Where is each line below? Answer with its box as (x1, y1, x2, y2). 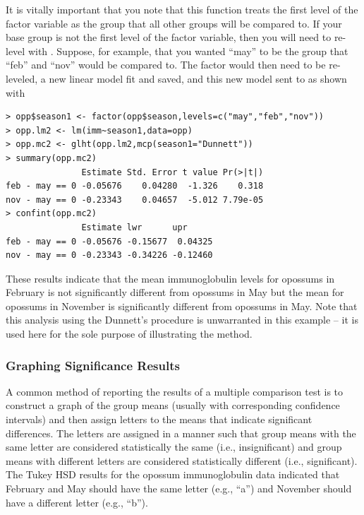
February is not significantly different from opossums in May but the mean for (6, 285, 344, 300)
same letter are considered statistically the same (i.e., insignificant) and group (6, 439, 342, 454)
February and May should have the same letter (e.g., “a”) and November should (6, 481, 352, 496)
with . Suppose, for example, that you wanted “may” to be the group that (28, 43, 348, 58)
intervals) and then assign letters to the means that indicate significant (6, 412, 313, 427)
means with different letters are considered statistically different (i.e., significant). (6, 453, 358, 468)
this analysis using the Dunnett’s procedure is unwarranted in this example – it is (6, 312, 358, 327)
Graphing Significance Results (6, 356, 180, 374)
